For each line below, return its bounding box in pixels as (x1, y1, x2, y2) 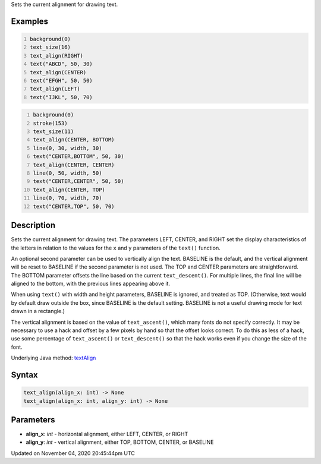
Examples (11, 16, 49, 26)
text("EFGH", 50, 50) (30, 77, 93, 84)
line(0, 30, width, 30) (33, 144, 102, 151)
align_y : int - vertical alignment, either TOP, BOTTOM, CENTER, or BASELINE (26, 438, 214, 446)
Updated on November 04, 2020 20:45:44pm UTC (11, 449, 135, 457)
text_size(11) (33, 128, 74, 135)
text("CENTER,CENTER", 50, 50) (33, 178, 124, 185)
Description (11, 220, 56, 231)
